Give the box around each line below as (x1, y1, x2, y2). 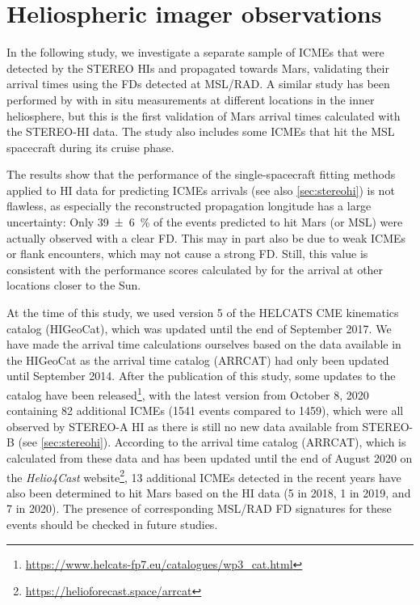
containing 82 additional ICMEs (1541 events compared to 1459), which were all (6, 402, 404, 419)
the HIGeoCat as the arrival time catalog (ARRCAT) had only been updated (6, 351, 389, 368)
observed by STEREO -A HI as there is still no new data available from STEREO (6, 417, 409, 434)
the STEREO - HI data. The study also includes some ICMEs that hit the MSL (6, 123, 395, 140)
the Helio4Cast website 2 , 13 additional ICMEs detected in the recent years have (6, 466, 401, 485)
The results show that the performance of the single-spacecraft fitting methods (6, 166, 396, 183)
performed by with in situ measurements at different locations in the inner (6, 91, 375, 108)
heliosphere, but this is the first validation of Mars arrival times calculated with (6, 107, 401, 124)
